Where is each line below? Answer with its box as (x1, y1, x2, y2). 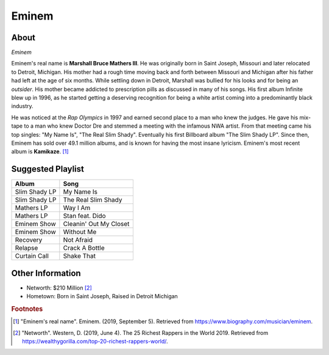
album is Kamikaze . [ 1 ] (11, 148, 69, 155)
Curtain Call (15, 252, 49, 260)
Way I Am (63, 203, 91, 212)
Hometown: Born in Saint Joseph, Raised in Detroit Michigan (26, 293, 178, 300)
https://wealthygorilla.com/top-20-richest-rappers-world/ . (22, 338, 168, 345)
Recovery (15, 236, 43, 244)
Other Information (11, 268, 82, 278)
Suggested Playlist (11, 164, 85, 174)
